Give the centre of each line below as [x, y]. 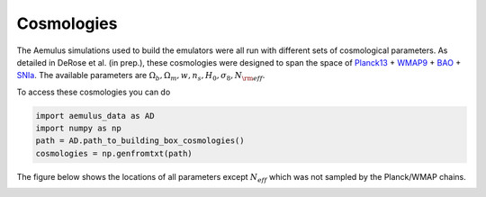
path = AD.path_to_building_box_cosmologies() [140, 141]
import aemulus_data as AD [95, 116]
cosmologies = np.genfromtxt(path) [114, 153]
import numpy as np [78, 129]
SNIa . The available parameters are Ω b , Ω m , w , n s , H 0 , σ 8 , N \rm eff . [141, 76]
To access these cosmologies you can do [94, 92]
